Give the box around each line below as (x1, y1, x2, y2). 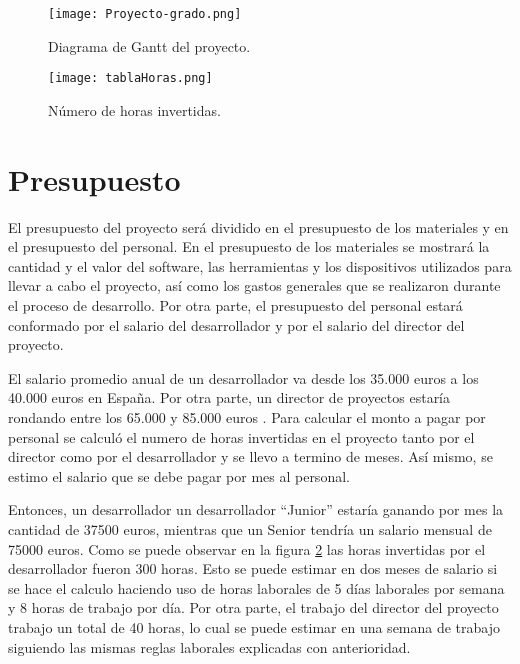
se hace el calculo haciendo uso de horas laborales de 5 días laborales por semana (8, 577, 505, 598)
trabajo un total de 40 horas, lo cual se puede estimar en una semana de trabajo (8, 616, 501, 637)
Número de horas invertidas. (48, 99, 221, 120)
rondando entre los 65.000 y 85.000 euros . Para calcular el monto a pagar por (8, 406, 486, 427)
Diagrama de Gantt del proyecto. (48, 35, 251, 56)
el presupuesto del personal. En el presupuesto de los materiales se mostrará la (8, 236, 490, 257)
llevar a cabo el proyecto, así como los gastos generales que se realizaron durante (8, 275, 501, 296)
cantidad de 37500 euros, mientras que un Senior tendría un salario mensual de (8, 518, 492, 539)
